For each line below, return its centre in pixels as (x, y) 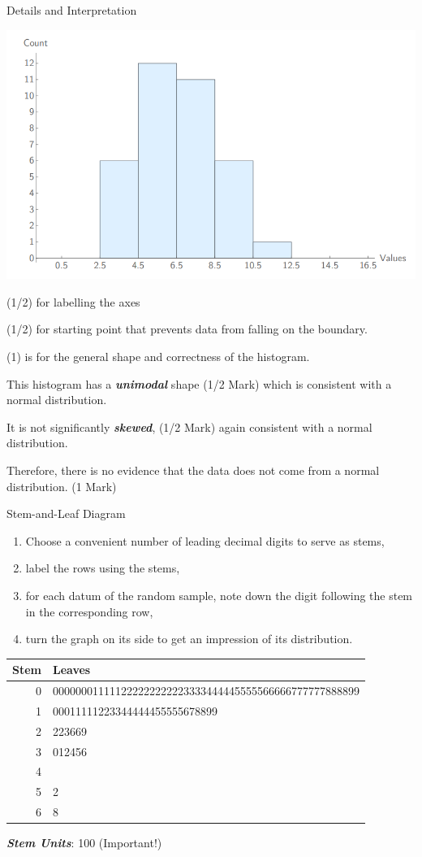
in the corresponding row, (89, 611)
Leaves (72, 670)
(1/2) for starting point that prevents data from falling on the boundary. (187, 329)
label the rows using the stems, (103, 568)
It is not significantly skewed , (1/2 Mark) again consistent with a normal (189, 426)
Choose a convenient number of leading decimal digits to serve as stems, (205, 540)
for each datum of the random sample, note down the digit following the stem (219, 595)
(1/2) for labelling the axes (73, 301)
